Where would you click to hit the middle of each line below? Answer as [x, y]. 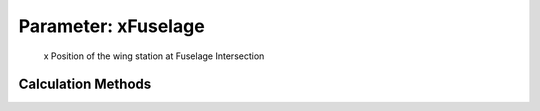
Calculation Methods [85, 84]
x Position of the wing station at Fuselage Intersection [154, 56]
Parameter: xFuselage [111, 26]
